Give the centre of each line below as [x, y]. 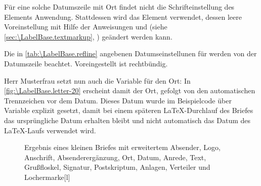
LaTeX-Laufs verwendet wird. [50, 130]
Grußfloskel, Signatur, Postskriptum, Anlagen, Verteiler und [117, 167]
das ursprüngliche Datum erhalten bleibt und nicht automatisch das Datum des [127, 120]
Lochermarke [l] [47, 177]
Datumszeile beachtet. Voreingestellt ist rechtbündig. [86, 63]
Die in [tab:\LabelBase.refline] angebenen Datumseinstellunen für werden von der [130, 53]
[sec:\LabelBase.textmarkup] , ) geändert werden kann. [88, 36]
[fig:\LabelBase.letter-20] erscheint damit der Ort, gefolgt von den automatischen [130, 90]
